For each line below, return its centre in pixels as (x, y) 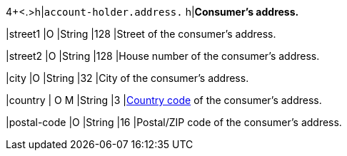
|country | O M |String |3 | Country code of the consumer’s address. (164, 100)
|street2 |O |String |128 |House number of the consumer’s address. (163, 56)
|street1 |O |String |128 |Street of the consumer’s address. (141, 34)
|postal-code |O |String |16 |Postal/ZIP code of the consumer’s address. (174, 122)
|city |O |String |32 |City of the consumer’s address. (127, 78)
